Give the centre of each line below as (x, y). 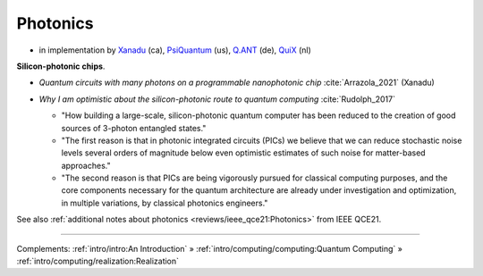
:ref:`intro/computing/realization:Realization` (97, 261)
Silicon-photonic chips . (61, 66)
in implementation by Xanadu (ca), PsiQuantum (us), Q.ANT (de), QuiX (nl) (175, 50)
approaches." (86, 165)
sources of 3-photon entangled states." (134, 128)
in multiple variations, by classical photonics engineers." (165, 203)
